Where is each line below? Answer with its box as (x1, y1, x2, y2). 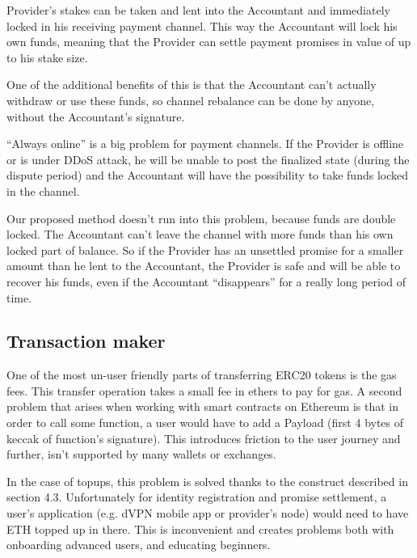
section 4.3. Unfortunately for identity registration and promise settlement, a (6, 488, 387, 505)
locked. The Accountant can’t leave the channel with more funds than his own (6, 226, 394, 243)
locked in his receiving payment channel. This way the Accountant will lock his (6, 17, 398, 34)
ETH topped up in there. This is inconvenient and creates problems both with (6, 520, 394, 537)
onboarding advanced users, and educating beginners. (6, 536, 271, 553)
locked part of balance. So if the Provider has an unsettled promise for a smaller (6, 241, 404, 258)
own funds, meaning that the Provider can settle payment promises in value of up (6, 33, 411, 50)
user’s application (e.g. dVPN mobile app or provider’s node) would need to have (6, 505, 409, 522)
